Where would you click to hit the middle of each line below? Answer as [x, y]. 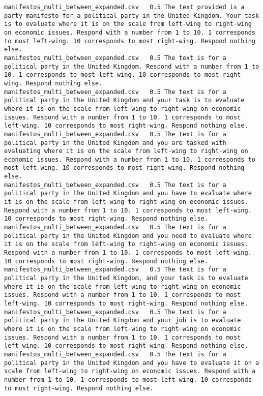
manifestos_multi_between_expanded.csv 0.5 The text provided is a [124, 7]
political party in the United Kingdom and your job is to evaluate [123, 321]
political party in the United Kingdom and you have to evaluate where [128, 193]
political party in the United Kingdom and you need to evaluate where [128, 236]
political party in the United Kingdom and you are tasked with [115, 143]
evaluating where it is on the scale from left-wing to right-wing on [126, 151]
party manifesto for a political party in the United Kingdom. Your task [132, 16]
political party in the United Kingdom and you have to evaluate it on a [132, 363]
